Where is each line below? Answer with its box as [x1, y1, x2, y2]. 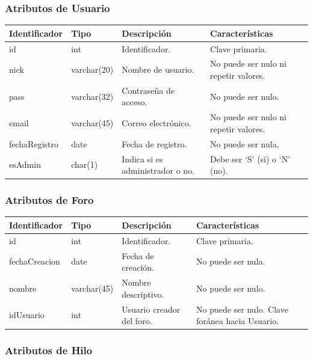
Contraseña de [122, 84, 175, 96]
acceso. [122, 96, 147, 108]
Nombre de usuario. [122, 63, 194, 76]
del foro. [122, 315, 152, 327]
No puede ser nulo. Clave [196, 302, 288, 315]
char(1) [71, 158, 98, 171]
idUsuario [9, 308, 45, 321]
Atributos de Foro [5, 192, 94, 207]
